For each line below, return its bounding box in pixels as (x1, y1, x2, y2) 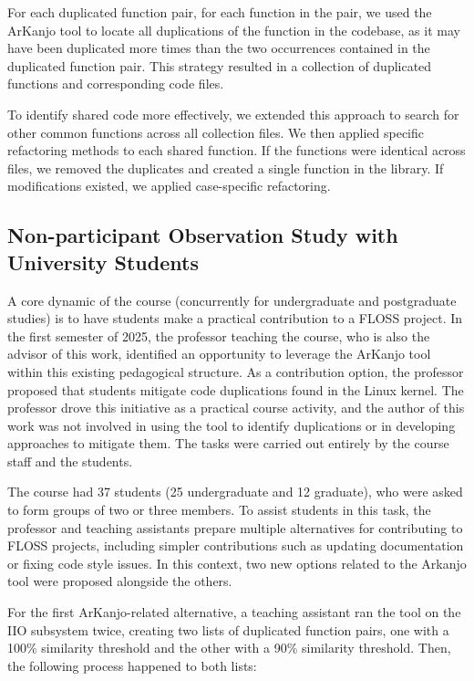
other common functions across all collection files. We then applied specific (7, 122, 425, 141)
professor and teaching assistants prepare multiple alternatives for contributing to (7, 518, 463, 537)
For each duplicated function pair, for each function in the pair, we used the (7, 3, 432, 21)
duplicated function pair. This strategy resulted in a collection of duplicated (7, 56, 432, 75)
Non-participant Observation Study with (7, 221, 398, 249)
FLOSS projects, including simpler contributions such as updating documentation (7, 536, 464, 555)
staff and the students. (7, 451, 133, 470)
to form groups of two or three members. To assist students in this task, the (7, 500, 431, 519)
